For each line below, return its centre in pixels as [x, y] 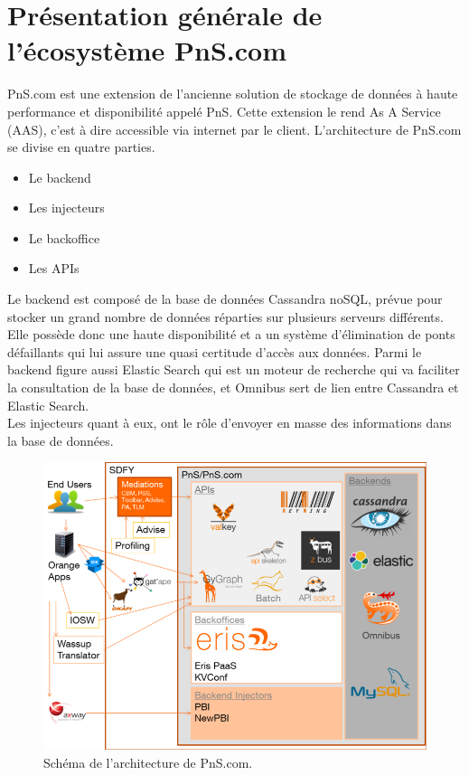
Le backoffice [64, 237]
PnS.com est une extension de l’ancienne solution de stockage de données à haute [233, 94]
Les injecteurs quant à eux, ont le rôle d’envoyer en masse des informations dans [230, 423]
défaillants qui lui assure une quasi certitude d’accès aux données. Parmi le [215, 351]
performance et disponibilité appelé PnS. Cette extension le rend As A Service [224, 111]
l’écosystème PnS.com [147, 50]
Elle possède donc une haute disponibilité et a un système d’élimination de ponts [231, 334]
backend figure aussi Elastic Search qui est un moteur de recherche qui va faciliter [234, 369]
